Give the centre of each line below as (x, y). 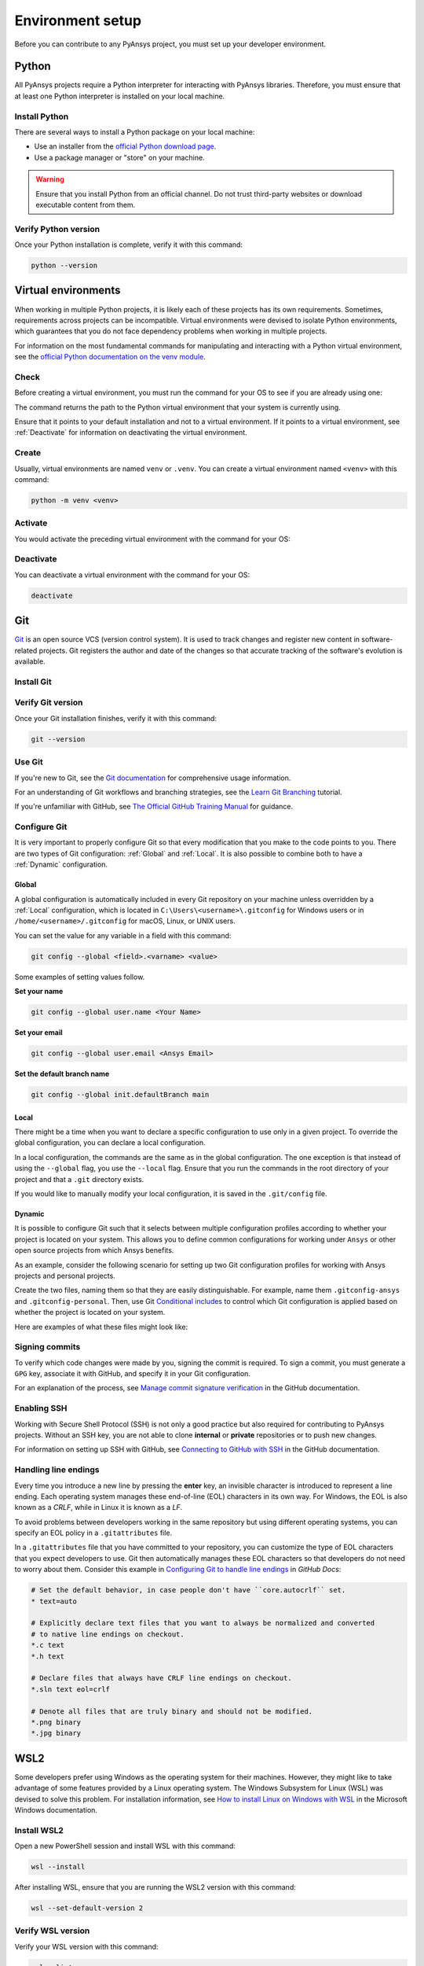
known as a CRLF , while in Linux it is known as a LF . (99, 1508)
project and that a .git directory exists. (79, 1179)
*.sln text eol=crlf (70, 1689)
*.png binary (56, 1722)
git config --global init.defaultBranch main (120, 1095)
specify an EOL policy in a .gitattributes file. (93, 1533)
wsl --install (58, 1867)
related (26, 650)
